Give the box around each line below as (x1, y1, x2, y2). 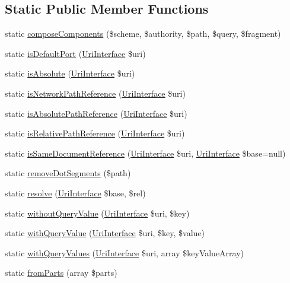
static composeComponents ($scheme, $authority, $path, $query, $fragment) (5, 27, 281, 40)
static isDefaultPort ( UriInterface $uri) (5, 47, 146, 59)
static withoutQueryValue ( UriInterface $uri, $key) (5, 206, 190, 219)
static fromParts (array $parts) (5, 266, 117, 279)
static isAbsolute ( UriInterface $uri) (5, 67, 135, 80)
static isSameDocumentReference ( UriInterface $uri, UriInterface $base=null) (5, 147, 286, 159)
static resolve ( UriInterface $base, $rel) (5, 186, 146, 199)
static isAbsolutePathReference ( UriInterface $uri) (5, 107, 187, 119)
